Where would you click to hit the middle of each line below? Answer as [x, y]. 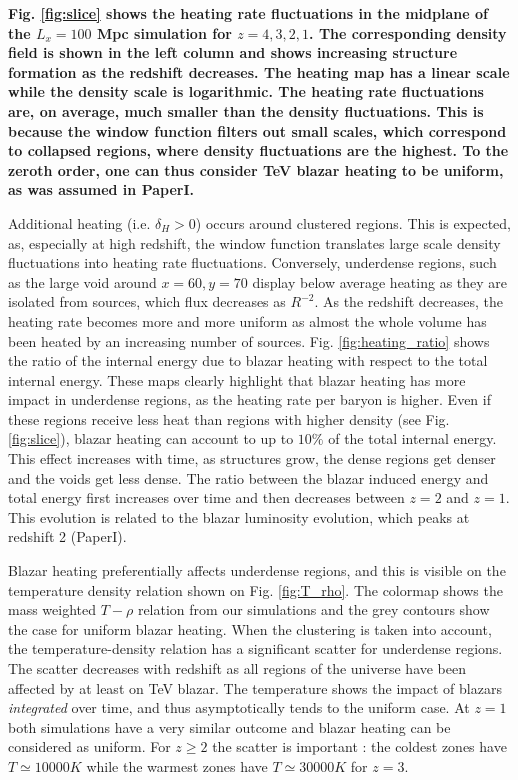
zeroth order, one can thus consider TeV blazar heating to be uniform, [256, 169]
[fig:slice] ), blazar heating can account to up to [151, 438]
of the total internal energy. [412, 438]
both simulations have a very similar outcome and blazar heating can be [229, 726]
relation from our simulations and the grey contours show [313, 609]
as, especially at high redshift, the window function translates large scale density [254, 242]
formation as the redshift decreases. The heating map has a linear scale [259, 71]
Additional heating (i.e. [79, 222]
